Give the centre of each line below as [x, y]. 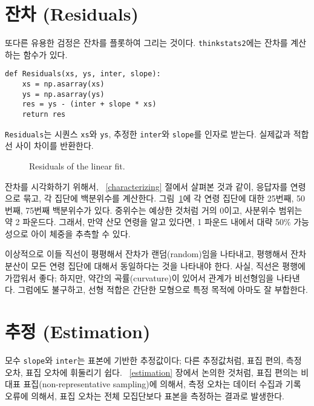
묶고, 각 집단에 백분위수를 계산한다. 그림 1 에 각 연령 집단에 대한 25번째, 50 [164, 198]
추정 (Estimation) [78, 331]
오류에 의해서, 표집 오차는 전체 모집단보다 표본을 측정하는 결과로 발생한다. [145, 395]
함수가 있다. [45, 54]
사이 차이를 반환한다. [54, 146]
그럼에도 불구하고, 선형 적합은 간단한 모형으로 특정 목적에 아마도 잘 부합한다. [163, 290]
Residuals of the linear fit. [77, 165]
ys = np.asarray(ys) [63, 94]
